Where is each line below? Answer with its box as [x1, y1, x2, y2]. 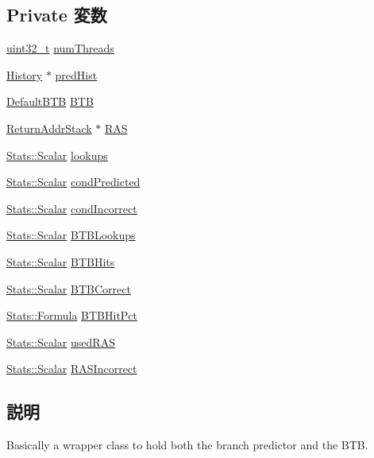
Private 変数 [6, 2, 107, 27]
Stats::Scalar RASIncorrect [6, 360, 137, 377]
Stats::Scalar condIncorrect [6, 200, 137, 216]
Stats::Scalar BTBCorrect [6, 280, 131, 297]
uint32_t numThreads [6, 40, 114, 56]
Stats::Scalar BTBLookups [6, 227, 136, 243]
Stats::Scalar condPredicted [6, 173, 141, 190]
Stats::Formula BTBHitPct [6, 307, 138, 324]
